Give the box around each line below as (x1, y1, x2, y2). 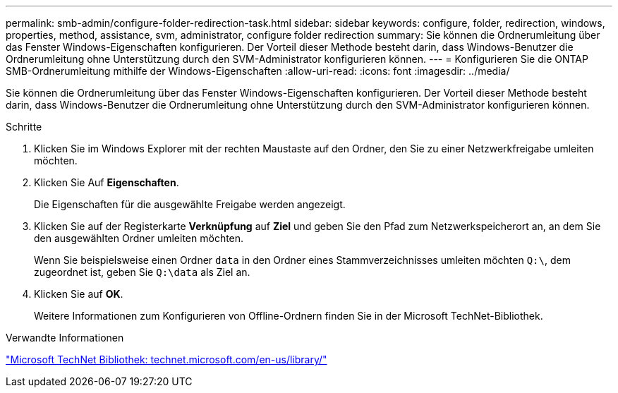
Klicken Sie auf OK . (34, 288, 123, 300)
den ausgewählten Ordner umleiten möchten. (34, 232, 244, 244)
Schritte (6, 121, 42, 133)
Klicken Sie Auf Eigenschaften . (34, 176, 179, 188)
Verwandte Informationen (6, 332, 124, 344)
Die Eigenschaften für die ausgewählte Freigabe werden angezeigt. (34, 198, 346, 210)
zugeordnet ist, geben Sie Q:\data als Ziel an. (34, 266, 250, 278)
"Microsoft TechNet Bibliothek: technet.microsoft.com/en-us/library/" (6, 353, 327, 365)
